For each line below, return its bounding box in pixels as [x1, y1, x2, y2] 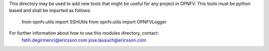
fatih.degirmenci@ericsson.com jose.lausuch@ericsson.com [21, 37, 146, 43]
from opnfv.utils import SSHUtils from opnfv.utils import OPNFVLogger [21, 19, 167, 25]
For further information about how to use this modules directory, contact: [9, 30, 159, 36]
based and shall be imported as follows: [9, 7, 91, 13]
